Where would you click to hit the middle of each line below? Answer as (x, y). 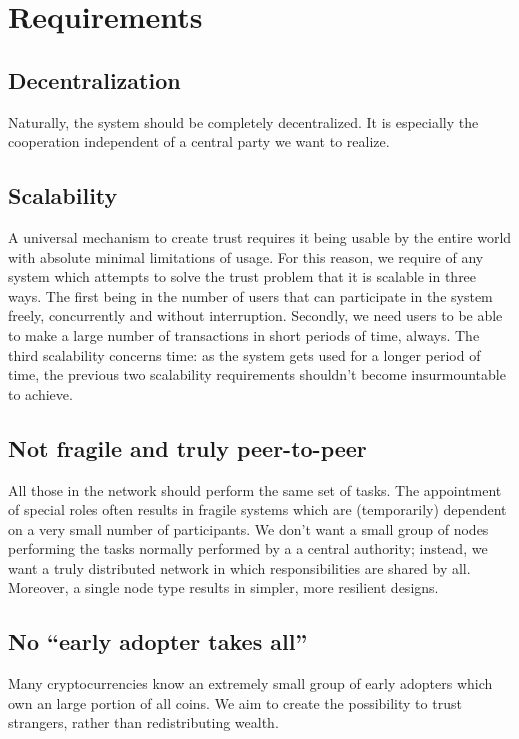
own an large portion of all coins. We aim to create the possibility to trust (235, 702)
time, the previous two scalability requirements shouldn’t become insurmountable (257, 374)
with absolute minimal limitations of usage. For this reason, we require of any (246, 256)
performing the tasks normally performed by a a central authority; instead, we (248, 548)
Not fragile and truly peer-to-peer (187, 447)
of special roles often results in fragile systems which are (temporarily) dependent (257, 509)
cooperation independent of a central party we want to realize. (199, 141)
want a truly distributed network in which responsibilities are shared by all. (239, 567)
